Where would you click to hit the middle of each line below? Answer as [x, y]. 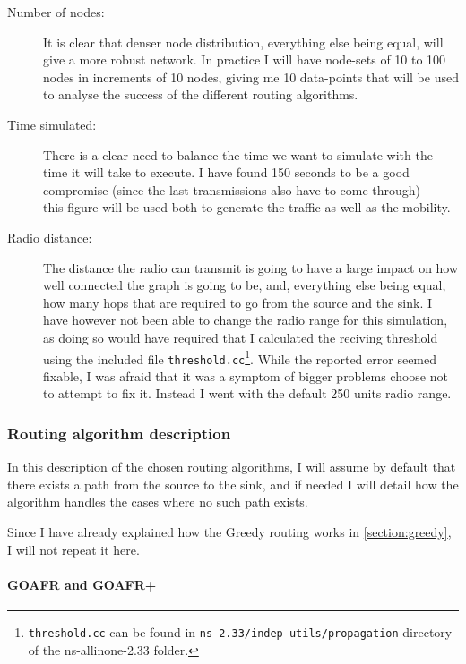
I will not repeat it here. [73, 549]
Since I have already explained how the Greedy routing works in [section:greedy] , [229, 532]
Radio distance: [50, 237]
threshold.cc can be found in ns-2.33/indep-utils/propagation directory [240, 631]
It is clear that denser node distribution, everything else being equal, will [243, 42]
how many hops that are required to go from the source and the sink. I [238, 302]
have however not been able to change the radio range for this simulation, [246, 320]
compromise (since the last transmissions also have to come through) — [240, 189]
